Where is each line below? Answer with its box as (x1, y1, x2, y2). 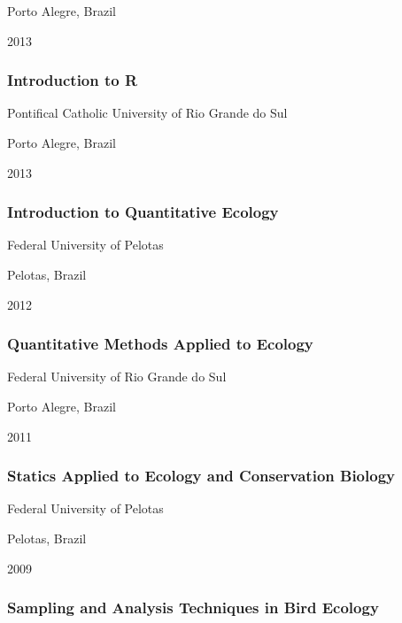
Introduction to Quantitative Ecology (7, 201, 279, 223)
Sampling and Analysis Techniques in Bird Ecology (7, 596, 379, 619)
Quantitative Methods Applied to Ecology (7, 333, 313, 355)
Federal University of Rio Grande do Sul (7, 367, 227, 386)
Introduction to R (7, 69, 138, 91)
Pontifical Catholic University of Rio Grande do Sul (7, 104, 288, 122)
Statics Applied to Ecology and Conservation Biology (7, 465, 395, 487)
